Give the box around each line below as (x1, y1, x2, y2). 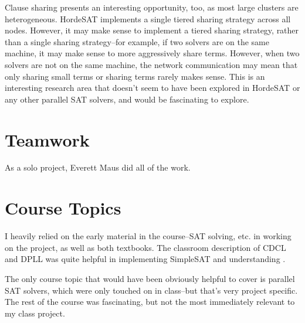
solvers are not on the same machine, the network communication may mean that (5, 58, 298, 70)
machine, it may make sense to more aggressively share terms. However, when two (5, 47, 300, 59)
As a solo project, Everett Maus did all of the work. (5, 161, 191, 174)
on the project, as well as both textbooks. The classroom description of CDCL (5, 241, 286, 253)
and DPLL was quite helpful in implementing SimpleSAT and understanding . (5, 253, 286, 265)
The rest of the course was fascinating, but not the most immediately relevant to (5, 295, 295, 308)
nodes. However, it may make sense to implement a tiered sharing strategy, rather (5, 24, 299, 36)
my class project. (5, 307, 65, 319)
